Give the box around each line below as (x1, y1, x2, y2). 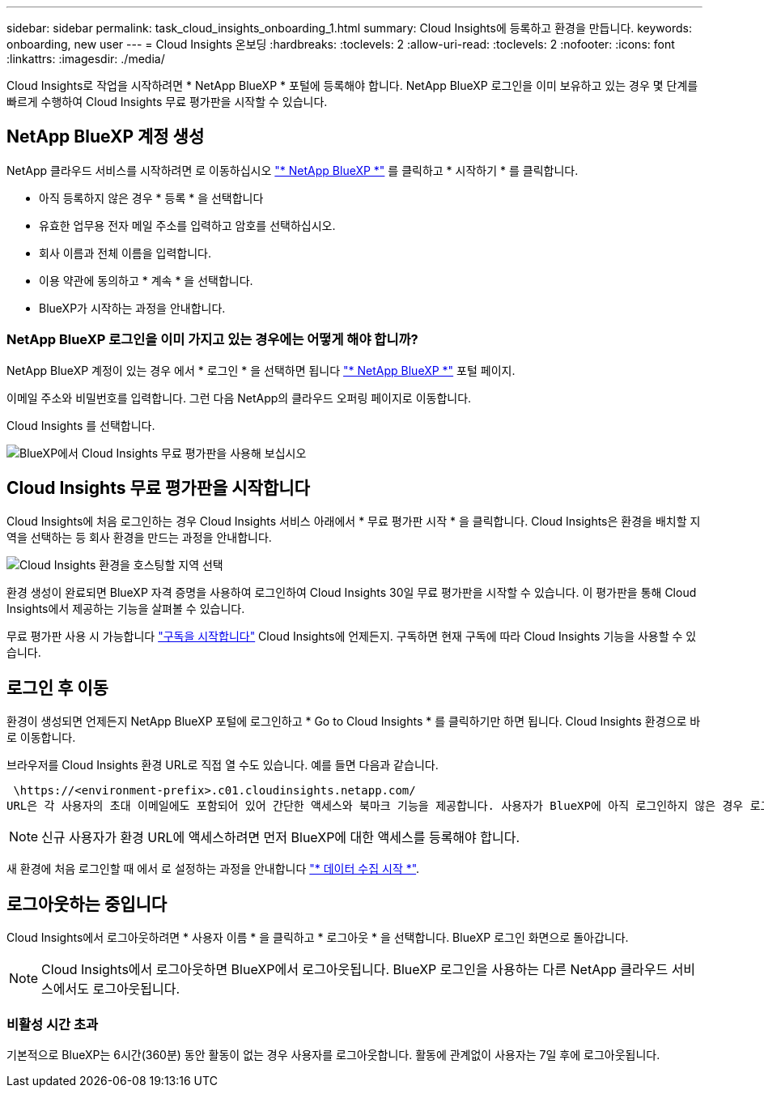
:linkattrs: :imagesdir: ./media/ (6, 52, 165, 66)
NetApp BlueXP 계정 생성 (6, 126, 205, 147)
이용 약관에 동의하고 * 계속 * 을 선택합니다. (39, 273, 253, 287)
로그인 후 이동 (6, 677, 108, 698)
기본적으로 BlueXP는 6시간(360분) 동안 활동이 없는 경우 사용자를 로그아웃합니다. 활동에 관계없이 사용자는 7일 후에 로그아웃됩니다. (6, 1047, 660, 1062)
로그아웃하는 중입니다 (6, 893, 168, 914)
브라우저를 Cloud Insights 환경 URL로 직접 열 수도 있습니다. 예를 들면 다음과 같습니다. (6, 758, 439, 773)
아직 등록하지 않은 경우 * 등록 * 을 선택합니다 (39, 190, 264, 205)
